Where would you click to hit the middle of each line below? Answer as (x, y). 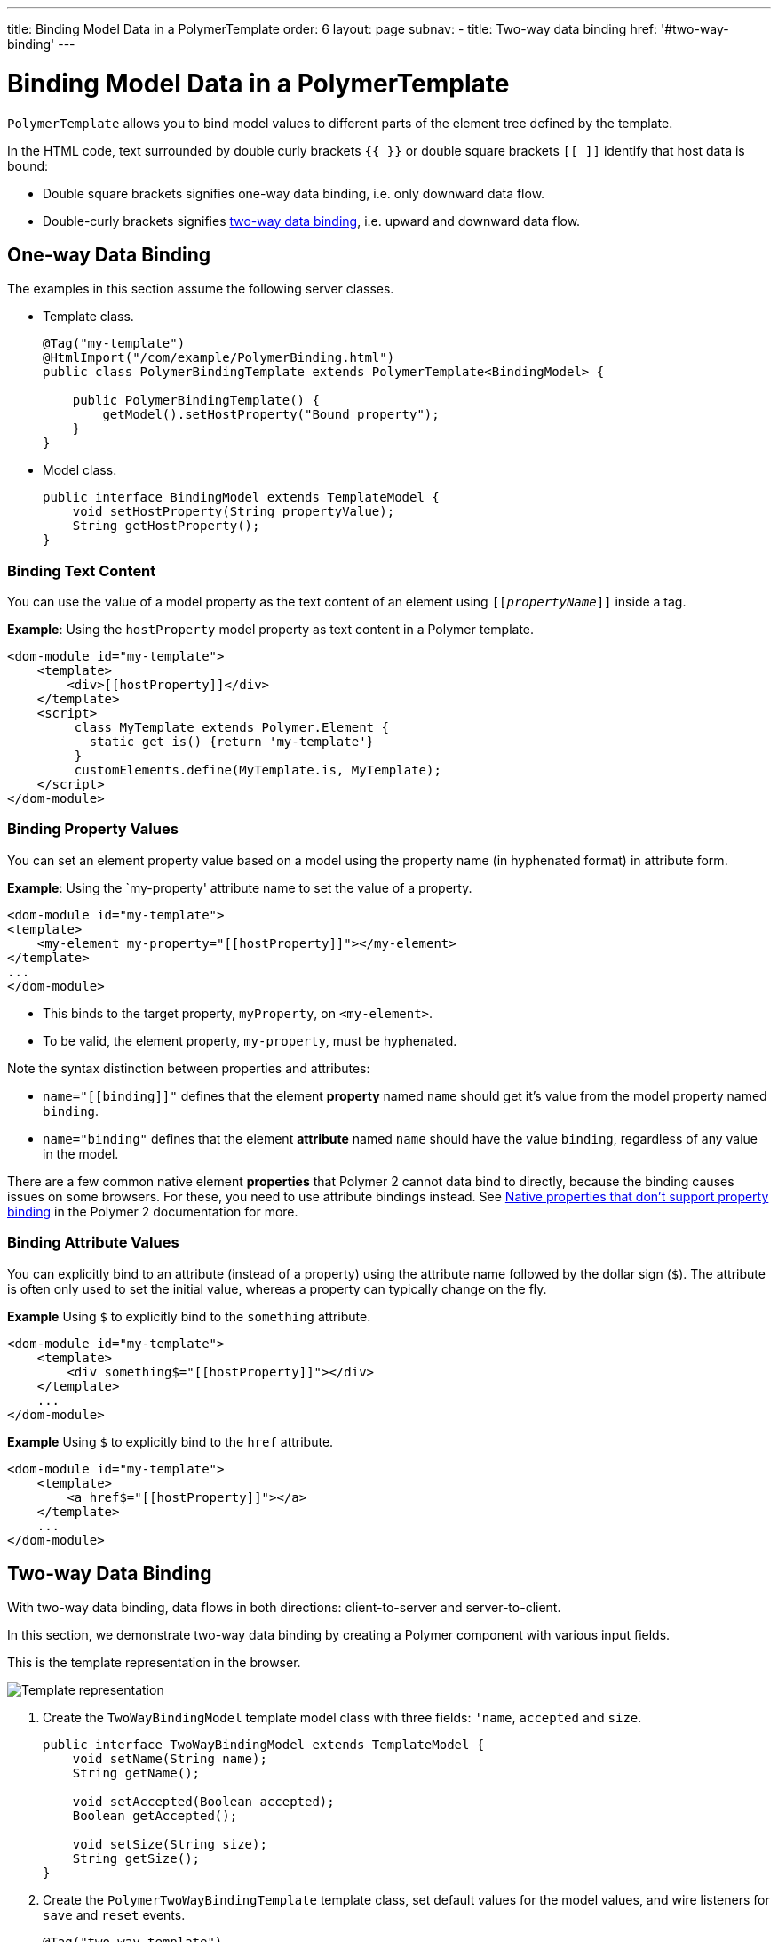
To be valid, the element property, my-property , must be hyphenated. (250, 1040)
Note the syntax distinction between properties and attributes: (189, 1068)
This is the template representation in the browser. (154, 1663)
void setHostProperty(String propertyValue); (234, 512)
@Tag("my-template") (114, 344)
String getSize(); (136, 1859)
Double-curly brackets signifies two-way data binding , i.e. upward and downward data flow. (312, 221)
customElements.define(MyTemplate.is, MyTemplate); (258, 770)
